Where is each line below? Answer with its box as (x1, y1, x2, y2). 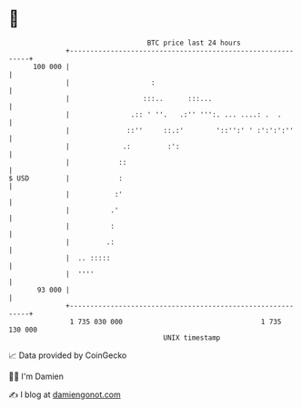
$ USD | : (8, 173, 124, 183)
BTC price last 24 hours (146, 38, 242, 47)
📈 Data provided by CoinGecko (8, 350, 127, 361)
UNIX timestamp (163, 332, 221, 343)
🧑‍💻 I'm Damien (8, 371, 65, 382)
